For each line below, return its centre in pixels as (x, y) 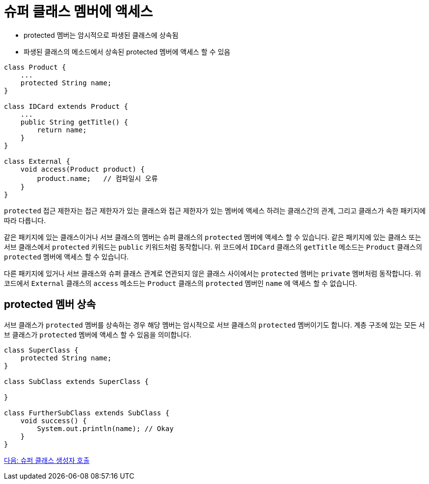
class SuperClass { (41, 350)
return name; (62, 130)
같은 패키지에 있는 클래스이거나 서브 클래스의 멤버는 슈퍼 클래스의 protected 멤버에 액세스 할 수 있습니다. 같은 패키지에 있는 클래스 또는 (213, 237)
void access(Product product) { (82, 169)
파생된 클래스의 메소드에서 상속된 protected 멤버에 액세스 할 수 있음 (127, 51)
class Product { (35, 67)
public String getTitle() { (74, 122)
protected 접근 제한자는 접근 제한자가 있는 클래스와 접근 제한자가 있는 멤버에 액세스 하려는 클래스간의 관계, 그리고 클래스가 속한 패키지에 (215, 210)
